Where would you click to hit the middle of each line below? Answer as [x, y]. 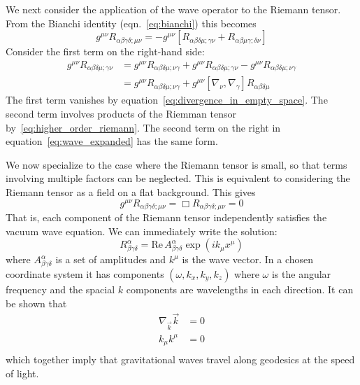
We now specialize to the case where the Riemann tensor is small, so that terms [177, 164]
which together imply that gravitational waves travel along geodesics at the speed [180, 359]
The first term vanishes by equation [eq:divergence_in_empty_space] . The [167, 100]
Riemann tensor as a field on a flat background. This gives [131, 191]
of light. [22, 373]
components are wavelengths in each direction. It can [240, 289]
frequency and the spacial [60, 289]
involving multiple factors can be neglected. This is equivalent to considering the [178, 178]
